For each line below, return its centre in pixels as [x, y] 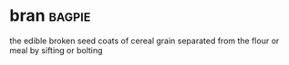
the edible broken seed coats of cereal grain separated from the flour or [144, 41]
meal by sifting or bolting [56, 50]
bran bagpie [50, 16]
